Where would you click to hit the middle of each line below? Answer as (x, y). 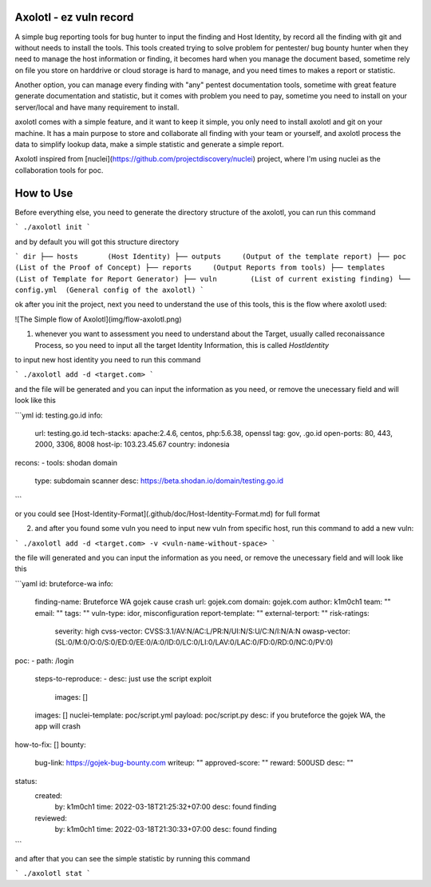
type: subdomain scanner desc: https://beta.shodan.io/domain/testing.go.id (159, 481)
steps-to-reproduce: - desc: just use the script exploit (123, 679)
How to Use (44, 193)
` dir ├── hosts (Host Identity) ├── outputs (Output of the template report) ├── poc (210, 256)
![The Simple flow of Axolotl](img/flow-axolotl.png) (99, 319)
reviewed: (51, 818)
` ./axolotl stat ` (53, 873)
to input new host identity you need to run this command (108, 360)
